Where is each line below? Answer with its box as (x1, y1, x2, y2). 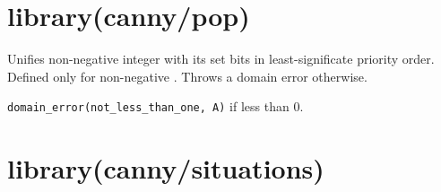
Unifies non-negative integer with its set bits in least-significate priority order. (7, 49, 435, 68)
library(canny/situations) (7, 150, 324, 187)
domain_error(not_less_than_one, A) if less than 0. (7, 97, 304, 116)
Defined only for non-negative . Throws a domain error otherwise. (7, 66, 367, 85)
